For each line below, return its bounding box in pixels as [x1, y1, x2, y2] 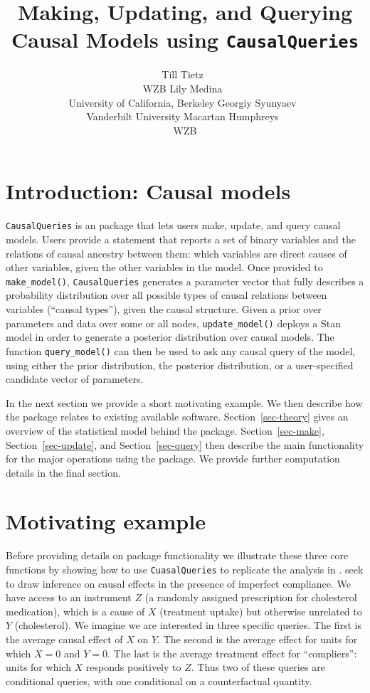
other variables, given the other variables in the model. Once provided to [6, 260, 323, 275]
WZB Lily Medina [142, 81, 223, 96]
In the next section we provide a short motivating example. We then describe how [6, 395, 363, 410]
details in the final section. [6, 465, 121, 480]
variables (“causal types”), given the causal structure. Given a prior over [6, 302, 322, 317]
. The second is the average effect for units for [157, 632, 358, 647]
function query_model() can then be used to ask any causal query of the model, [6, 343, 356, 358]
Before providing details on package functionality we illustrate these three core [6, 548, 349, 563]
